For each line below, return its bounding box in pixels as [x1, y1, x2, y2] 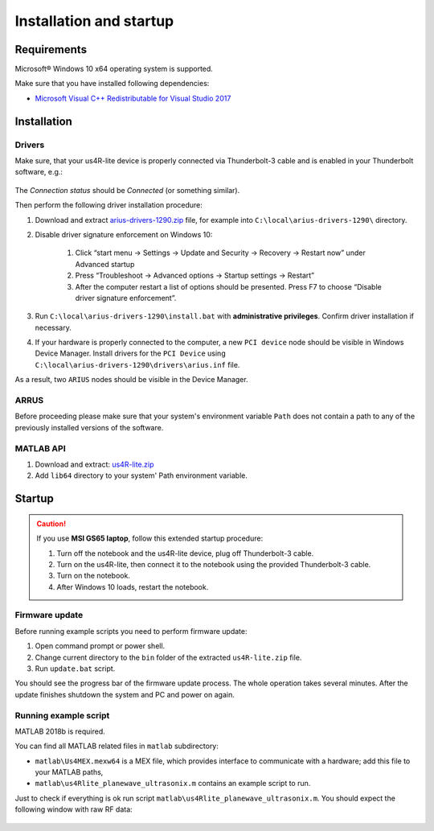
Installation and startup [14, 12, 174, 30]
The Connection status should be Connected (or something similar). [14, 185, 240, 195]
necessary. [35, 323, 72, 332]
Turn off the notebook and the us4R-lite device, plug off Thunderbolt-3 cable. [56, 548, 314, 558]
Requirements [14, 43, 88, 56]
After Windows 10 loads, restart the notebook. [56, 582, 209, 591]
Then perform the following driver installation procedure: [14, 200, 203, 210]
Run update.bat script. [35, 664, 116, 673]
